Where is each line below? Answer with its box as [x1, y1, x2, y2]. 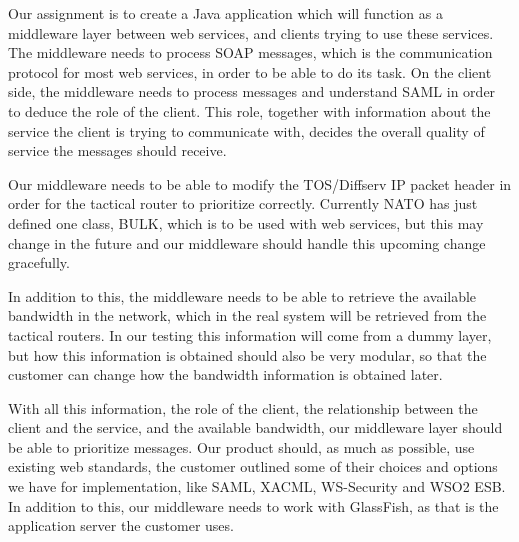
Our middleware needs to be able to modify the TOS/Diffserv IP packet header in [8, 173, 512, 194]
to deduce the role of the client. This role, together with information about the [8, 100, 491, 121]
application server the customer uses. [8, 515, 234, 536]
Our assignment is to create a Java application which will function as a [8, 3, 443, 23]
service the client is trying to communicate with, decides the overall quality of [8, 120, 485, 141]
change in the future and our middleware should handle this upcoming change [8, 232, 486, 253]
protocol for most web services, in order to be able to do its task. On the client [8, 61, 492, 82]
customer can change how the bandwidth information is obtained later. [8, 364, 443, 385]
